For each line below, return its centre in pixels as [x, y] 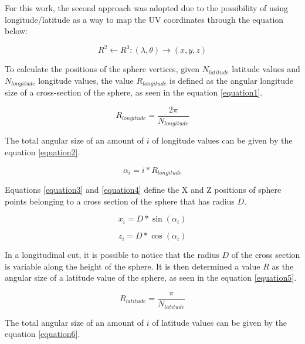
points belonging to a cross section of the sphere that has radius [120, 201]
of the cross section [266, 255]
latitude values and [266, 69]
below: [16, 31]
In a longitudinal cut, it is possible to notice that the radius [112, 255]
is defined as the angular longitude [232, 80]
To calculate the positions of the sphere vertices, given [102, 69]
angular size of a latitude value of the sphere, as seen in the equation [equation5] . [151, 277]
